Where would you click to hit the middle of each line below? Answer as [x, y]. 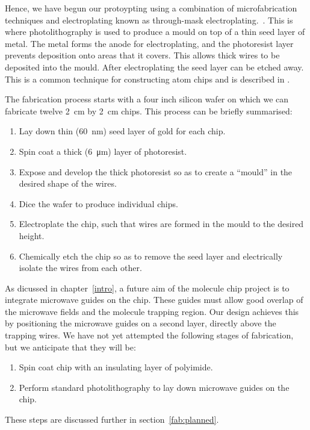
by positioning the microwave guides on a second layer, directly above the [141, 323]
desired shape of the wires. [68, 183]
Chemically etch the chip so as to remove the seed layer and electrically [151, 256]
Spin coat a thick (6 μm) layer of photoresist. [103, 151]
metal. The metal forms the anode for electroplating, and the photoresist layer [149, 43]
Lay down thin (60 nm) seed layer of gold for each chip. [122, 131]
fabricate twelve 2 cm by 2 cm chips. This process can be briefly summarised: [149, 111]
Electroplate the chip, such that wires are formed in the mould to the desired [161, 224]
